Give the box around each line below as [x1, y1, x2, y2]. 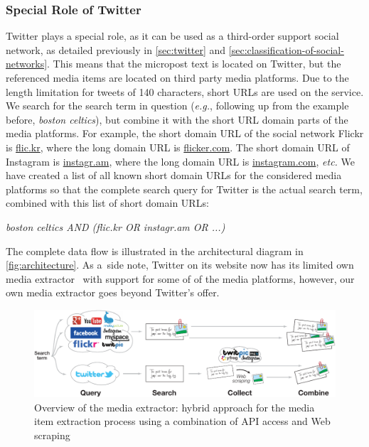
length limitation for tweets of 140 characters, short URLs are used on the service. [6, 84, 364, 99]
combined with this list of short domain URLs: [6, 195, 209, 210]
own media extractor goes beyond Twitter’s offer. [6, 285, 220, 300]
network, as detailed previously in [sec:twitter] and [6, 42, 226, 57]
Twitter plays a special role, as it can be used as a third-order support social [6, 28, 339, 43]
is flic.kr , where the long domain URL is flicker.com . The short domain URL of [6, 139, 350, 154]
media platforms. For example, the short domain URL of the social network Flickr [6, 126, 364, 141]
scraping [34, 428, 70, 443]
